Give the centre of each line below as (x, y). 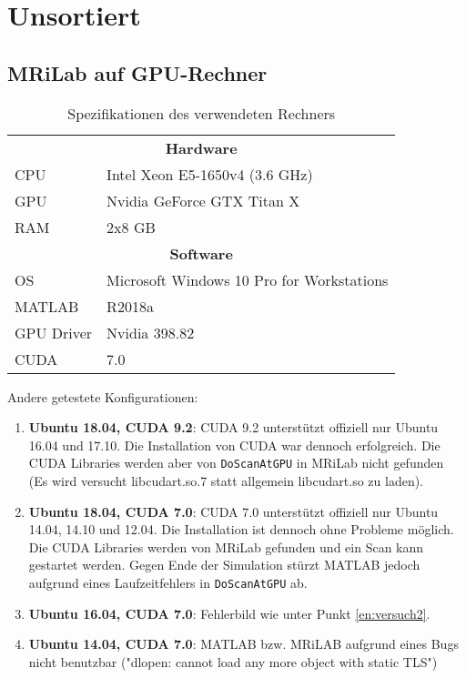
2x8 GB (131, 227)
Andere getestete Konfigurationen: (103, 396)
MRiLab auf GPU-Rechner (137, 72)
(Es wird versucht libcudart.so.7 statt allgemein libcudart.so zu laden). (226, 481)
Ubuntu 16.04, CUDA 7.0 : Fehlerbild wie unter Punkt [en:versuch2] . (229, 613)
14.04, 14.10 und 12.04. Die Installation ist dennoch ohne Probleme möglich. (241, 529)
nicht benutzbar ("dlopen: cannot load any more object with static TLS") (233, 661)
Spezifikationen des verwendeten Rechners (202, 113)
